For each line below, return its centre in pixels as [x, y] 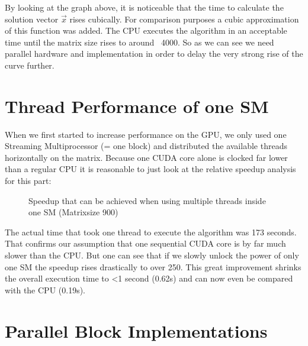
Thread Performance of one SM [137, 106]
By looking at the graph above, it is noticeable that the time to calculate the [144, 7]
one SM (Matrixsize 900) [73, 212]
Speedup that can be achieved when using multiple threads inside [147, 200]
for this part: [28, 181]
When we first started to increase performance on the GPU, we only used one [146, 134]
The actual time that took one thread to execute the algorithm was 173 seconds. [151, 232]
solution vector [32, 19]
